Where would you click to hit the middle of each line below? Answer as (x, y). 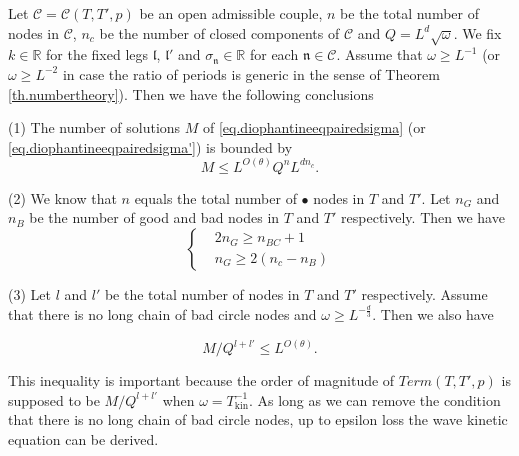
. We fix (477, 32)
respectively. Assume (424, 293)
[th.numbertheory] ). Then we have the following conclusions (191, 93)
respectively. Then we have (423, 217)
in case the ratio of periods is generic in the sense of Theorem (251, 73)
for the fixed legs (97, 54)
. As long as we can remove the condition (374, 399)
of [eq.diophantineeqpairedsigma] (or (314, 127)
